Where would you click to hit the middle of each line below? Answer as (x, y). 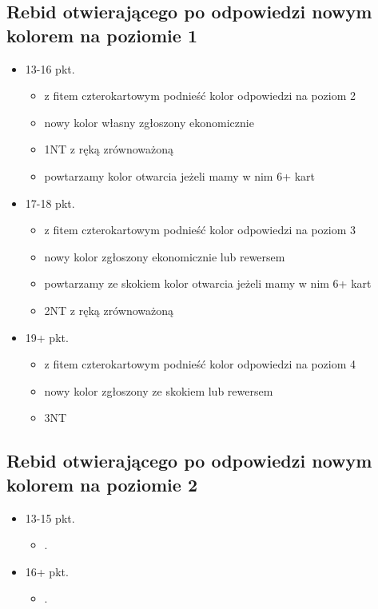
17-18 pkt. (50, 203)
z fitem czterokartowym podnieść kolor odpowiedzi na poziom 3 (200, 230)
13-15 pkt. (50, 517)
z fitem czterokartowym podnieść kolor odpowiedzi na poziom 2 (200, 96)
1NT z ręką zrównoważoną (109, 149)
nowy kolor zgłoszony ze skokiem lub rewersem (159, 390)
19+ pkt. (47, 337)
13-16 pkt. (50, 68)
